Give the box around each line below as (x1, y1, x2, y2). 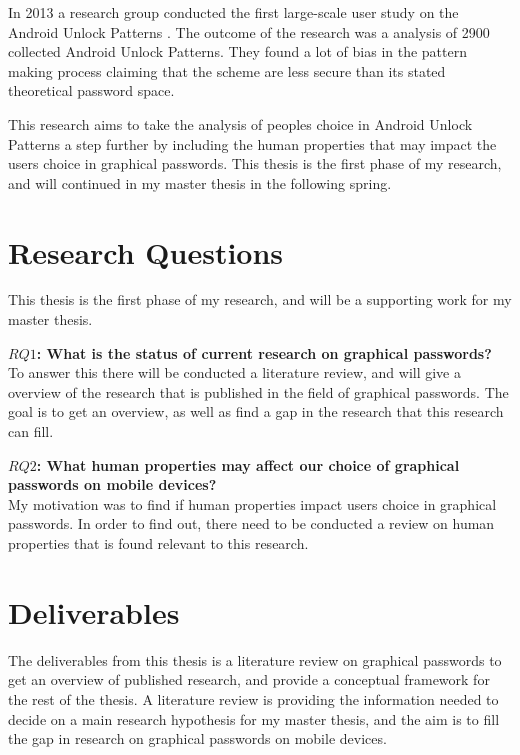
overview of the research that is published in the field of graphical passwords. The (8, 381, 509, 402)
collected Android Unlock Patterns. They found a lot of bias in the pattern (8, 41, 468, 62)
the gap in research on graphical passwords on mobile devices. (8, 728, 387, 749)
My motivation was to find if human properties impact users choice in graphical (8, 493, 497, 514)
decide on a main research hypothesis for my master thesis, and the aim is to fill (8, 708, 500, 729)
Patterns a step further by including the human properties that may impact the (8, 133, 497, 154)
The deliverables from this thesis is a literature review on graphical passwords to (8, 649, 502, 670)
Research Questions (8, 231, 284, 272)
